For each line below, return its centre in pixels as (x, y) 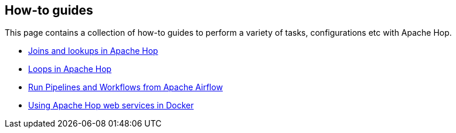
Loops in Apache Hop (70, 69)
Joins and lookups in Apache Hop (93, 51)
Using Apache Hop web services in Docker (111, 105)
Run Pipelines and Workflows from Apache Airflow (126, 87)
